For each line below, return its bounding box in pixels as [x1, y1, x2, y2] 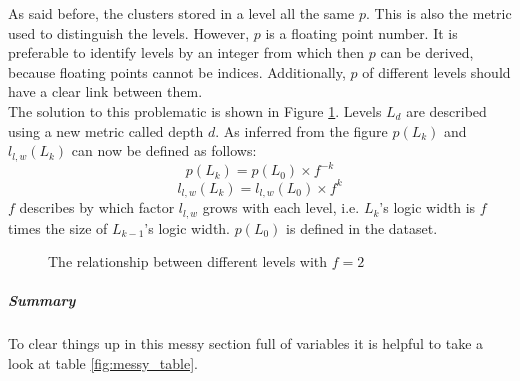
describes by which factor [19, 197, 175, 218]
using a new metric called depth [8, 120, 204, 141]
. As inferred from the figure [215, 120, 388, 141]
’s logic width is [379, 197, 476, 218]
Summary [8, 290, 76, 311]
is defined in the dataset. [286, 217, 438, 238]
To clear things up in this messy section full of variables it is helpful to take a [8, 333, 484, 354]
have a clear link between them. [8, 81, 203, 102]
